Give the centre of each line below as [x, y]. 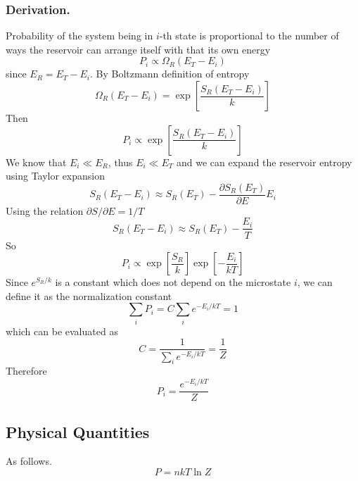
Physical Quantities [78, 431]
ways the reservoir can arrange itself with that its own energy [138, 49]
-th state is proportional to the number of [249, 36]
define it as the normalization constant [89, 295]
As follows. [29, 461]
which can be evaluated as [62, 331]
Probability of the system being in [79, 36]
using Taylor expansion [55, 176]
